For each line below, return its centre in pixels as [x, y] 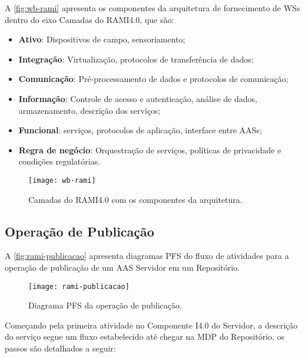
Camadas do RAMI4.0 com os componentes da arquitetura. [135, 199]
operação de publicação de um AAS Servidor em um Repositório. [122, 267]
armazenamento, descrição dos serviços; [89, 110]
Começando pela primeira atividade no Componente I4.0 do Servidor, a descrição [151, 325]
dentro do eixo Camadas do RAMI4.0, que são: [89, 19]
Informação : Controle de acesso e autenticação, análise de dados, [138, 98]
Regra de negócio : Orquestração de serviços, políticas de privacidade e [150, 150]
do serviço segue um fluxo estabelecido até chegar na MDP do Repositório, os [145, 336]
